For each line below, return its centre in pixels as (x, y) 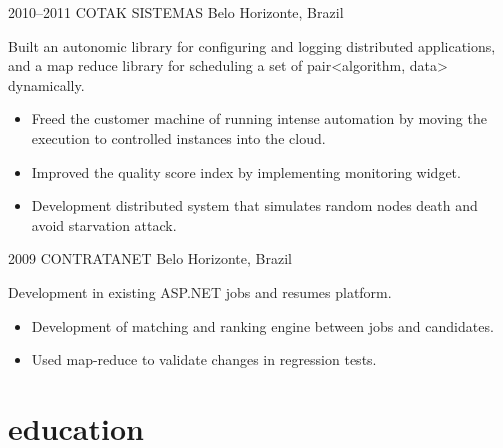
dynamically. (46, 84)
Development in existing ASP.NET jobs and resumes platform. (200, 291)
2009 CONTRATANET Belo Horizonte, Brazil (150, 258)
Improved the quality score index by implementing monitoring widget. (246, 171)
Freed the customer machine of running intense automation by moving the (259, 118)
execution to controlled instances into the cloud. (178, 137)
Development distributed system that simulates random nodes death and (254, 205)
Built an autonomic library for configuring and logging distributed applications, (252, 45)
